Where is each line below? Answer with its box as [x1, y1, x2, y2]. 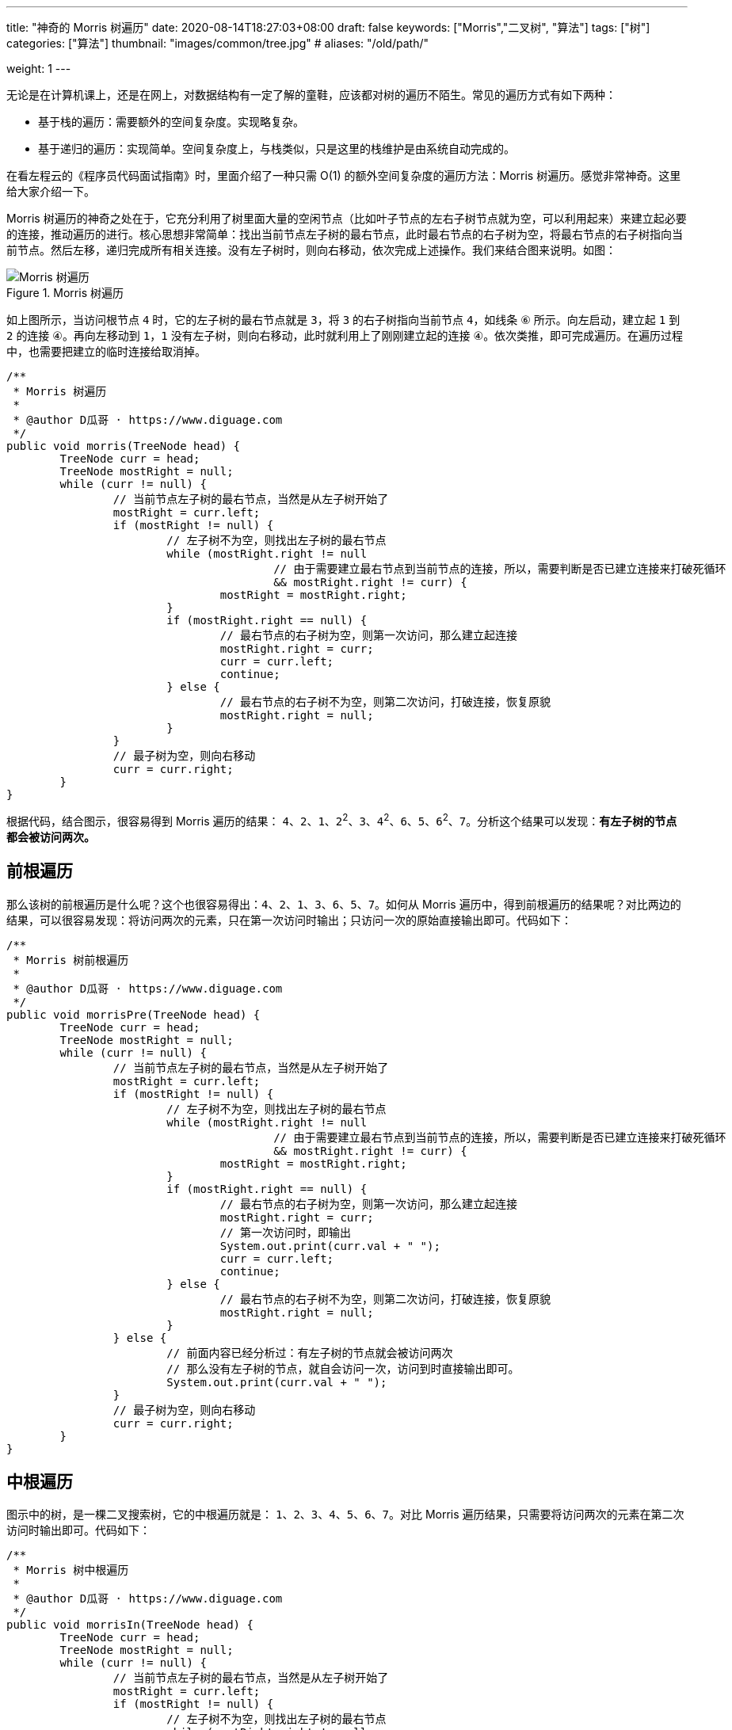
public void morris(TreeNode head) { [6, 440, 241, 452]
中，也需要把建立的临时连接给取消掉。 [6, 345, 206, 358]
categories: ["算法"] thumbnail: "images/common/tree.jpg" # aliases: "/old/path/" [6, 36, 429, 50]
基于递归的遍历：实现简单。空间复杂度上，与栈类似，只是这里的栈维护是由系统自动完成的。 [38, 142, 515, 155]
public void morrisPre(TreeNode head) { [6, 1008, 261, 1021]
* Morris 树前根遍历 [13, 953, 129, 966]
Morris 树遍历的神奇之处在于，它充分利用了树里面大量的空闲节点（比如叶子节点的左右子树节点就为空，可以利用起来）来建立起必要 [6, 211, 687, 225]
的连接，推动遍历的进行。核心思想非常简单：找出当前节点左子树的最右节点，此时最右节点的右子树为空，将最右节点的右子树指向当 [6, 227, 683, 241]
